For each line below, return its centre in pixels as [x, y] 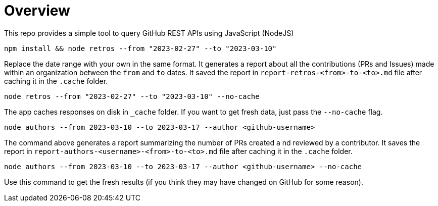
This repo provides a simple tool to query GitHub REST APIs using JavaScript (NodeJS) [149, 33]
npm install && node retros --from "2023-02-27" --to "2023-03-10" [140, 48]
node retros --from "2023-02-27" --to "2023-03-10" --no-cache [132, 96]
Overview [37, 11]
